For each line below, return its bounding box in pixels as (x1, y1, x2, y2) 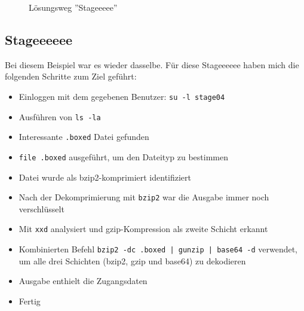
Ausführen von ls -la (19, 110, 101, 123)
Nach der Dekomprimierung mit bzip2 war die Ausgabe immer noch (19, 191, 269, 203)
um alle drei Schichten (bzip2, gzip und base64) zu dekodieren (19, 254, 246, 267)
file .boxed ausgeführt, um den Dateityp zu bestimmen (19, 150, 228, 163)
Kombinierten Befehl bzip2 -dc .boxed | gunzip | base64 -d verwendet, (19, 243, 297, 255)
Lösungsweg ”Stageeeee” (29, 1, 118, 13)
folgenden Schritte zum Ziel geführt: (5, 70, 137, 83)
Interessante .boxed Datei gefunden (19, 130, 149, 143)
